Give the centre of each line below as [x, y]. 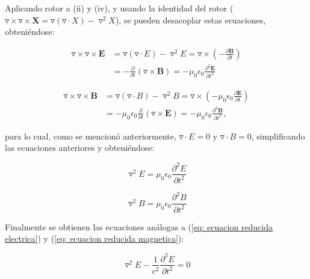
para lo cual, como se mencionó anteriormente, [91, 136]
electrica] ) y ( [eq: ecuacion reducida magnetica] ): [95, 238]
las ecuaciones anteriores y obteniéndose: [80, 148]
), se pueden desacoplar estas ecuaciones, [191, 20]
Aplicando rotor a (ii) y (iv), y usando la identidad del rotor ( [119, 8]
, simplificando [278, 136]
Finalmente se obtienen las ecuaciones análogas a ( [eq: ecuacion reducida [139, 226]
